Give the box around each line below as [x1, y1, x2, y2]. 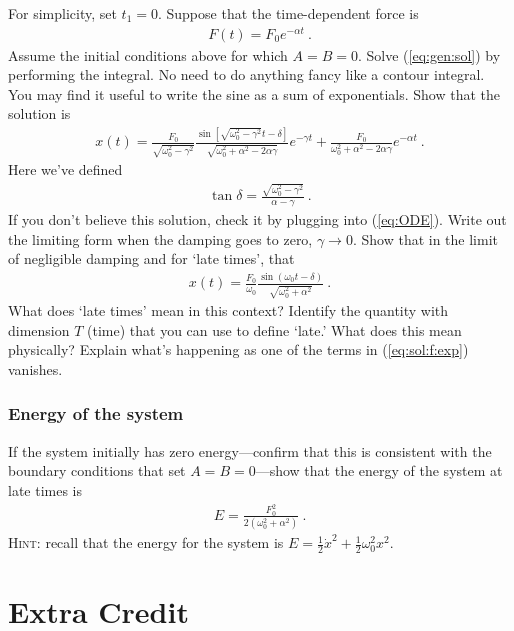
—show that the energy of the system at [255, 460, 503, 481]
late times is [8, 479, 83, 500]
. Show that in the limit [352, 228, 499, 249]
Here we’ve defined [8, 159, 123, 180]
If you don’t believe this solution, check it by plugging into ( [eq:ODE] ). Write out [8, 209, 507, 230]
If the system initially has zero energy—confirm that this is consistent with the [8, 440, 492, 461]
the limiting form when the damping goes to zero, [8, 228, 313, 249]
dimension [8, 319, 70, 340]
